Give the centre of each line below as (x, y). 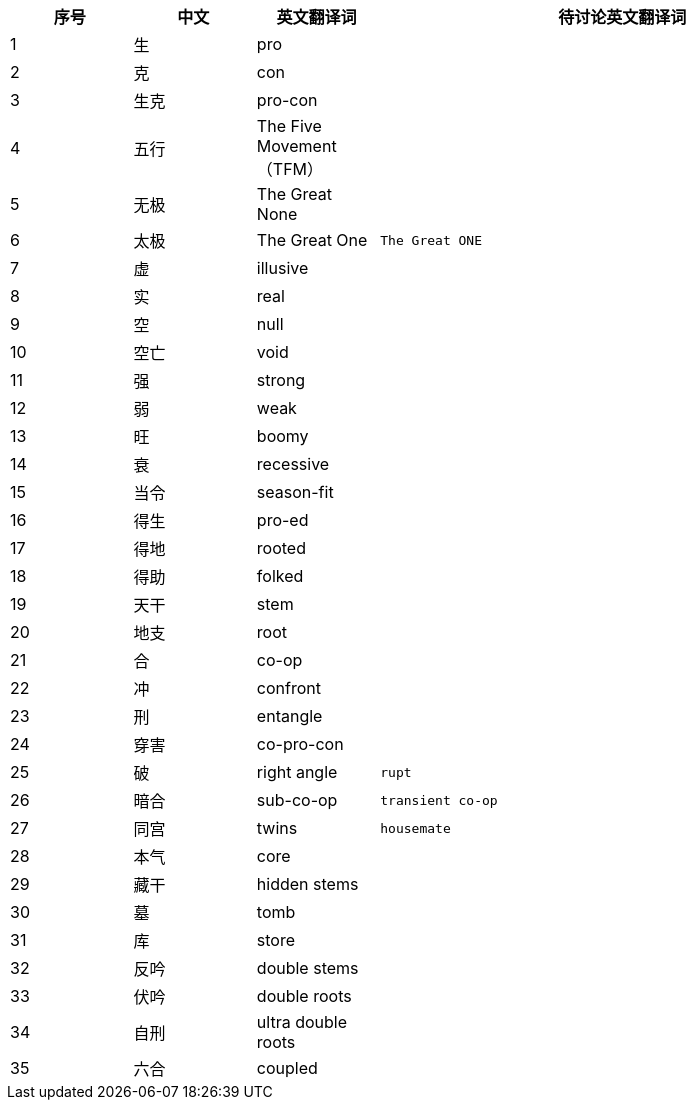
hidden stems (307, 884)
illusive (282, 268)
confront (288, 688)
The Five (289, 126)
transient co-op (439, 800)
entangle (289, 716)
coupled (287, 1068)
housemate (415, 828)
